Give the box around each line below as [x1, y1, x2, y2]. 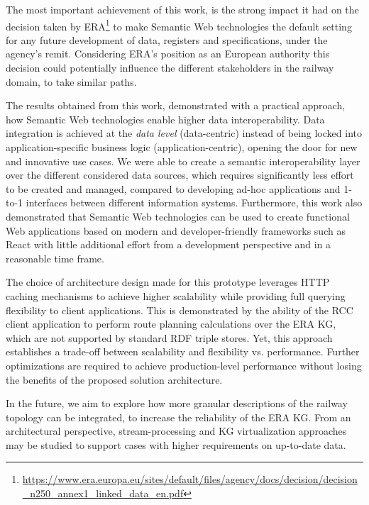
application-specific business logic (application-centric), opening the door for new [6, 140, 358, 154]
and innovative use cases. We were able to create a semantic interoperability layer [6, 153, 360, 168]
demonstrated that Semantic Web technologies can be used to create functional [6, 209, 350, 223]
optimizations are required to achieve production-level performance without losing [6, 357, 362, 372]
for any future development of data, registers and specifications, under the [6, 32, 328, 47]
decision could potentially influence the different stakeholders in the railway [6, 60, 334, 75]
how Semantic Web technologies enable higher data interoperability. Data [6, 111, 325, 126]
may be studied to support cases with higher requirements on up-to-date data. [6, 437, 346, 452]
